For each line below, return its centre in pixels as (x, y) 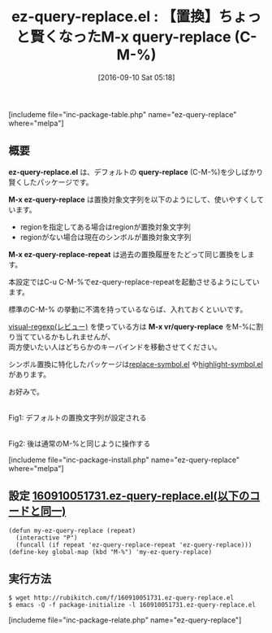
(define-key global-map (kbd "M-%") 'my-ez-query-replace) (110, 552)
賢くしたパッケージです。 (51, 182)
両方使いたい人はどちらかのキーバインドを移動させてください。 (115, 347)
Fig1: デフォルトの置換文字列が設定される (78, 417)
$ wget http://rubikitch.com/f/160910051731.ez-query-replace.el (121, 598)
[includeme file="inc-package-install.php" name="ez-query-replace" (124, 460)
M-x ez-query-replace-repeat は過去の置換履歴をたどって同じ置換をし (128, 254)
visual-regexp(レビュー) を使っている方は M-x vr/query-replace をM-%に (132, 326)
